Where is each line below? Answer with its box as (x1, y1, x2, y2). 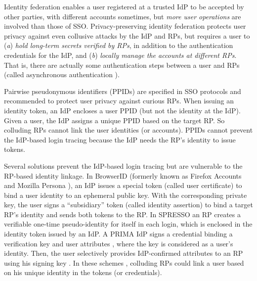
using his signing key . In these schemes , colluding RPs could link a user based (4, 257, 244, 268)
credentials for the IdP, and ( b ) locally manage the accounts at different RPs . (4, 49, 237, 60)
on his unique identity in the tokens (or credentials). (4, 267, 162, 278)
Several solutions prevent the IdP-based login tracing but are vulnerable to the (4, 160, 243, 171)
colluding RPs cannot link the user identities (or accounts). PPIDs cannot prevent (4, 125, 253, 135)
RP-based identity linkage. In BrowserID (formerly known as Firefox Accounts (4, 170, 242, 181)
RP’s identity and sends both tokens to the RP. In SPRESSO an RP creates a (4, 209, 241, 219)
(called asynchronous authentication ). (4, 69, 120, 80)
